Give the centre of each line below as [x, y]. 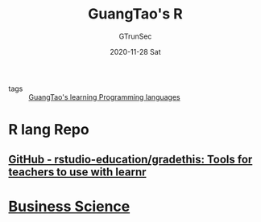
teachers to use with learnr [77, 172]
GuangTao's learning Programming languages [105, 97]
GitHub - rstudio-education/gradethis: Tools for [130, 159]
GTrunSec [135, 36]
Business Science [69, 206]
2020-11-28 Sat [135, 51]
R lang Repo [49, 130]
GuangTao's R [135, 14]
